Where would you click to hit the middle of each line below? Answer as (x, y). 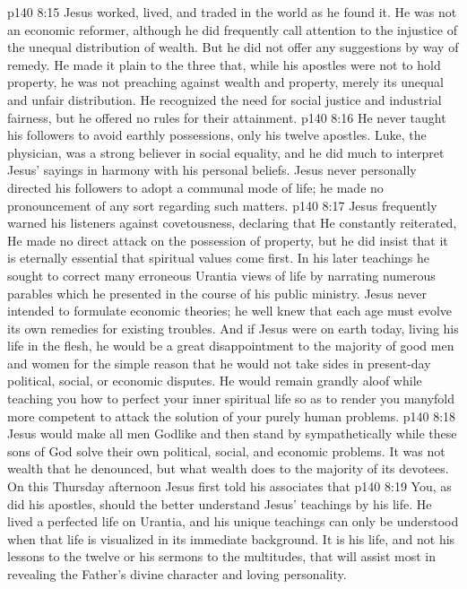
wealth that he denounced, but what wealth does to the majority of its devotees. (228, 468)
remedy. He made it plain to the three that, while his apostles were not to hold (224, 64)
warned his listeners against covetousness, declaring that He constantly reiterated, (232, 223)
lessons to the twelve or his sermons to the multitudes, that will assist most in (222, 556)
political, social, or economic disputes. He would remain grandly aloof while (215, 381)
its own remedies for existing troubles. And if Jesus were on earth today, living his (233, 328)
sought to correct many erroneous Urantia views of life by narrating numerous (221, 275)
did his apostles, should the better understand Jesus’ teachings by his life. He (220, 503)
